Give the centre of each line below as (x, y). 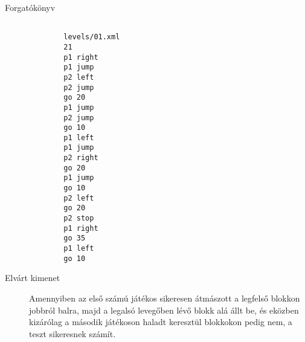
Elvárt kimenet (33, 278)
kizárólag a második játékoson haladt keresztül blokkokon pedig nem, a (161, 322)
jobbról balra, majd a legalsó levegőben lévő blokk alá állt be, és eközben (164, 310)
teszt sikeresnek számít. (72, 333)
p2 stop (79, 218)
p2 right (81, 158)
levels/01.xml (92, 37)
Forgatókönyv (30, 7)
